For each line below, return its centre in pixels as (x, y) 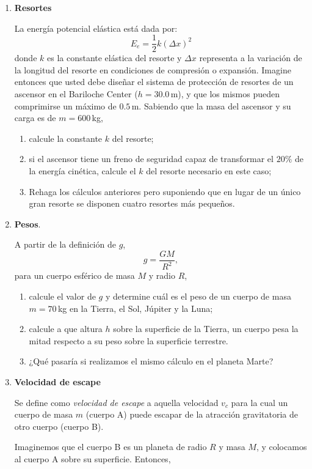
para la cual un (259, 402)
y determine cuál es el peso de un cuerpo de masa (198, 296)
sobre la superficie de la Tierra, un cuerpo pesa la (206, 329)
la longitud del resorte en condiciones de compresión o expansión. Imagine (153, 69)
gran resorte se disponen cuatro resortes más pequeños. (132, 203)
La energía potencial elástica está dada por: (96, 28)
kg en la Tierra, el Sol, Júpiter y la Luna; (135, 308)
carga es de (35, 118)
